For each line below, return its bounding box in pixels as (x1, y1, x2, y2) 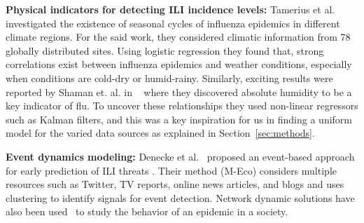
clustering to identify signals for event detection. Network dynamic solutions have (6, 190, 355, 205)
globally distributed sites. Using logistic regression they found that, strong (6, 43, 324, 58)
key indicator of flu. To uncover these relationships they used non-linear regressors (6, 98, 358, 113)
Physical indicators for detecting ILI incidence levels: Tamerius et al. (6, 2, 335, 16)
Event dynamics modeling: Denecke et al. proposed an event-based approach (6, 149, 355, 163)
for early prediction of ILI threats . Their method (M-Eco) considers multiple (6, 163, 337, 177)
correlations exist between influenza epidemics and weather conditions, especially (6, 57, 352, 72)
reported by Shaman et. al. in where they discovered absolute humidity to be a (6, 84, 352, 99)
